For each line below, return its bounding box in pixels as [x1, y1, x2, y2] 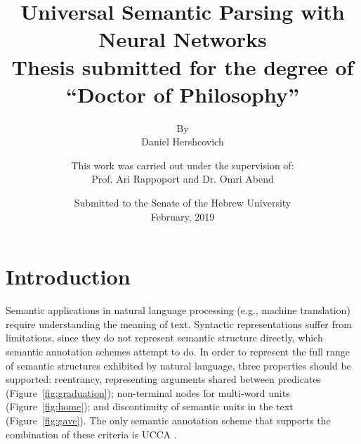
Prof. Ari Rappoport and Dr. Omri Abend [91, 171, 274, 186]
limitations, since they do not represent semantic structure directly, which [6, 330, 323, 345]
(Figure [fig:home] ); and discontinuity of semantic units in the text [6, 399, 294, 414]
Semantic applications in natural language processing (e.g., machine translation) [6, 303, 350, 318]
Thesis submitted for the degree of [11, 52, 354, 81]
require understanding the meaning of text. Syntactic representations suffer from [6, 316, 352, 331]
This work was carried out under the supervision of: [71, 157, 294, 172]
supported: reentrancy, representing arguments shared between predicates [6, 372, 322, 386]
